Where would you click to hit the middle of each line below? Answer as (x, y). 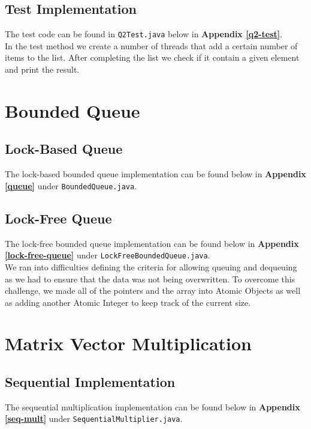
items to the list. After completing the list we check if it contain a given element (152, 57)
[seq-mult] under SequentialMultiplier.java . (94, 418)
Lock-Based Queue (64, 149)
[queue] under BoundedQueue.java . (71, 185)
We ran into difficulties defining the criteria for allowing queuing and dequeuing (151, 266)
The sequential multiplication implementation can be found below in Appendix (153, 406)
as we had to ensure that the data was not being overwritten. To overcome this (150, 278)
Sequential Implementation (90, 382)
